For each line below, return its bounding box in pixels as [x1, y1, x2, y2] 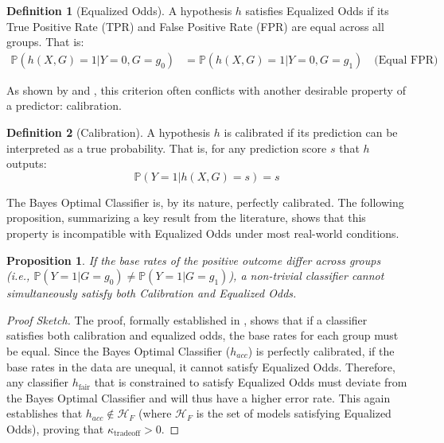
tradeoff [114, 429, 141, 438]
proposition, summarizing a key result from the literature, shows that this [6, 209, 366, 226]
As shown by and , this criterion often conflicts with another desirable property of [6, 81, 406, 98]
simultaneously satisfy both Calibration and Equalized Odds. [6, 285, 297, 301]
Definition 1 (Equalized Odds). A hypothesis [6, 2, 232, 18]
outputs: [6, 155, 47, 172]
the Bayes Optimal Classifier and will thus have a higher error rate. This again [6, 389, 391, 406]
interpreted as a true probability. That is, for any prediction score [6, 139, 327, 156]
